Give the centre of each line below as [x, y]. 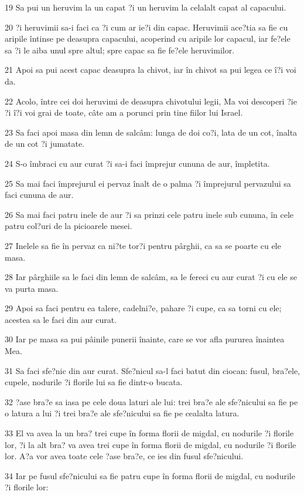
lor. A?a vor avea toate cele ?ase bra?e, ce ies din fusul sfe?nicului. [124, 456]
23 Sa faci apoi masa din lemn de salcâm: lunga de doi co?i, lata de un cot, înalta [151, 132]
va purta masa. [32, 288]
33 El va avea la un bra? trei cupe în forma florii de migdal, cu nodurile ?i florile [149, 433]
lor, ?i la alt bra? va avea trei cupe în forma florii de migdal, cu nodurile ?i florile [151, 444]
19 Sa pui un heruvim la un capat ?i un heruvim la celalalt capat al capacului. [146, 7]
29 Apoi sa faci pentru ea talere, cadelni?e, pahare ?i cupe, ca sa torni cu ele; [143, 308]
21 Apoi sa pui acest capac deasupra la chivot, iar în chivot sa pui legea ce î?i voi [151, 70]
